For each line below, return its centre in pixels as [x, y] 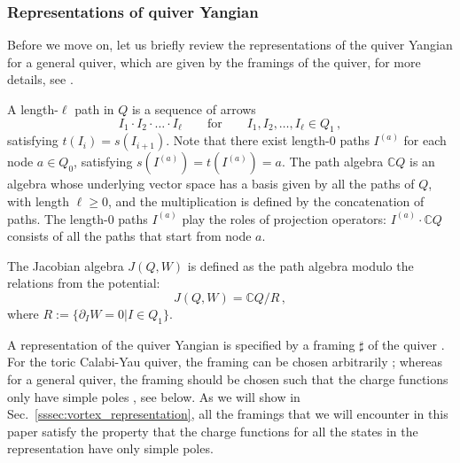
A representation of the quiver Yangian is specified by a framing [181, 344]
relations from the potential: [84, 283]
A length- [33, 109]
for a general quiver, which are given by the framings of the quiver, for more [214, 62]
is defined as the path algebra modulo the [300, 265]
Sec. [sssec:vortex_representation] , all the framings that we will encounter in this [228, 414]
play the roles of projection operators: [284, 218]
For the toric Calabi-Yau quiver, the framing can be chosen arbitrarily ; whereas [225, 362]
